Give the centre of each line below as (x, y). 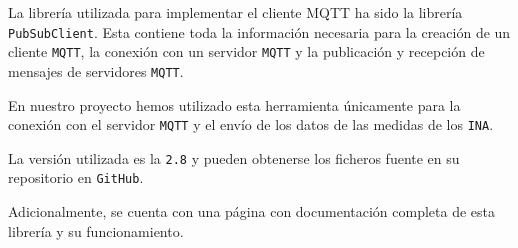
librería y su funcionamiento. (96, 230)
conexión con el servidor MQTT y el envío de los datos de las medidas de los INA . (251, 124)
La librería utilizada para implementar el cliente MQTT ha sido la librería (235, 12)
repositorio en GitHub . (76, 177)
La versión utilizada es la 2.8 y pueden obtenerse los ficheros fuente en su (234, 157)
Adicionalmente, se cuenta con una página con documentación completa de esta (252, 211)
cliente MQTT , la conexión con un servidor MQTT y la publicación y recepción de (246, 51)
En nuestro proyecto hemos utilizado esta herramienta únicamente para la (234, 104)
